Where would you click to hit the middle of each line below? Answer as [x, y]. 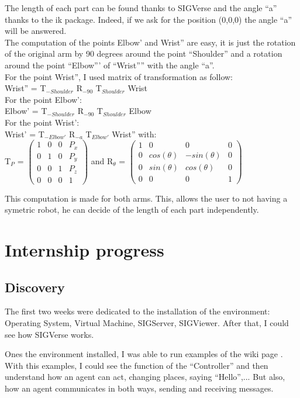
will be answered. [36, 31]
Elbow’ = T [26, 111]
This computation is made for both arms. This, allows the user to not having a [146, 198]
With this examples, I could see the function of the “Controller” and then [137, 365]
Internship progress [85, 250]
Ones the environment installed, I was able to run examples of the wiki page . [144, 354]
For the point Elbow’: [43, 99]
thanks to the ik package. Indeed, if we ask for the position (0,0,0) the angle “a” [149, 19]
